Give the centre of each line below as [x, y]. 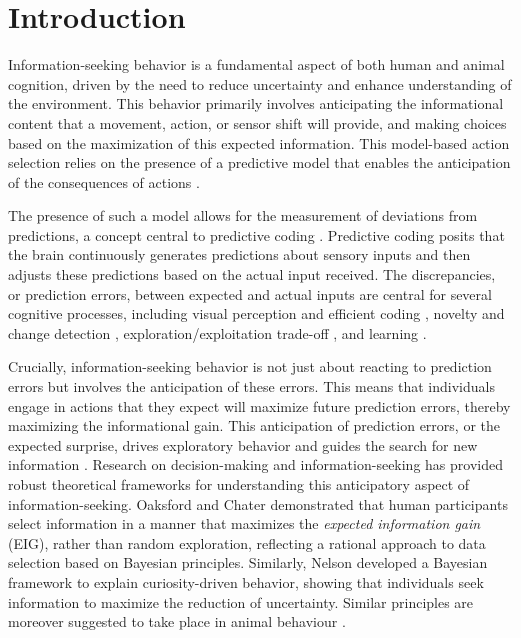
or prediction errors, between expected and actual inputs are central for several [250, 293]
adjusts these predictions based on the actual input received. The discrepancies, [252, 274]
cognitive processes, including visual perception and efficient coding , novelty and [256, 313]
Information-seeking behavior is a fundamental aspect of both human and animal [256, 64]
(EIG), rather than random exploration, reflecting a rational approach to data [247, 542]
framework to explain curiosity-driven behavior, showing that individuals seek [246, 581]
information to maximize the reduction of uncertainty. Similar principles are [241, 601]
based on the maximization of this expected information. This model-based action [259, 142]
